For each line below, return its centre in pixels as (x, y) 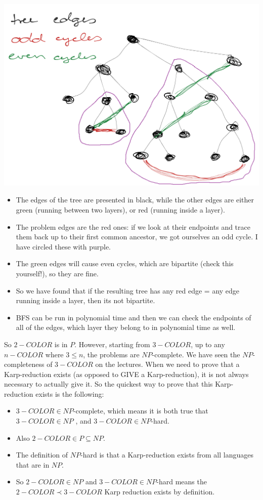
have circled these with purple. (63, 246)
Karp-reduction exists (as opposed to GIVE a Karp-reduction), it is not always (126, 374)
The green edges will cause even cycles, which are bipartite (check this (125, 263)
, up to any (208, 344)
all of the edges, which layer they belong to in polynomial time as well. (126, 327)
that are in (33, 464)
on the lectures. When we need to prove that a (167, 364)
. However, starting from (112, 344)
